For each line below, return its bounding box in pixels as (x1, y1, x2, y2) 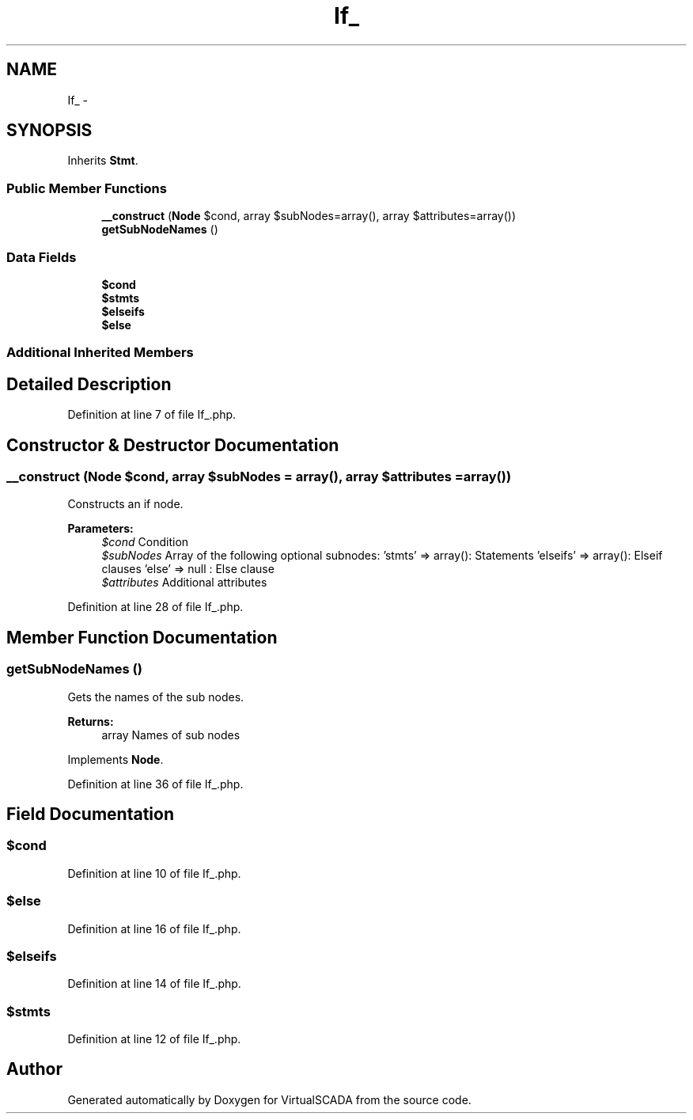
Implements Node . (67, 752, 164, 766)
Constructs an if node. (67, 497, 184, 511)
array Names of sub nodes (101, 727, 240, 742)
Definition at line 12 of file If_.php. (67, 1032, 241, 1046)
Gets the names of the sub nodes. (67, 689, 244, 704)
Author (6, 1059, 62, 1080)
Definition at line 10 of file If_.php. (67, 866, 241, 880)
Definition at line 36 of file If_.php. (67, 776, 244, 791)
